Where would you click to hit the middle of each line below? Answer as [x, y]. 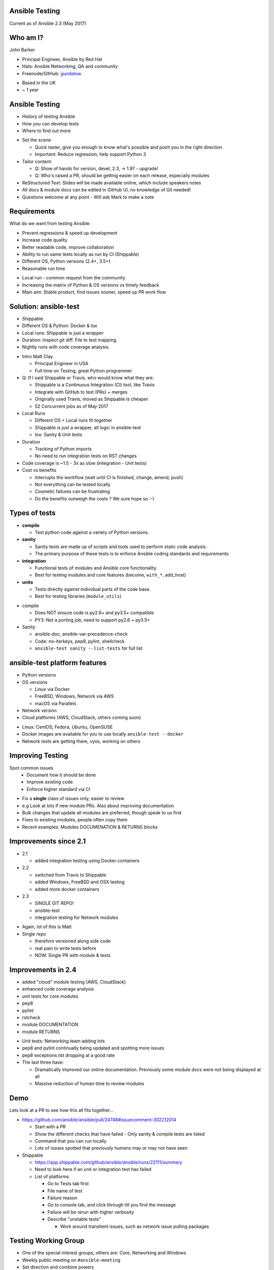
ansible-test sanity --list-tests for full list [89, 648]
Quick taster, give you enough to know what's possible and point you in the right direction [129, 147]
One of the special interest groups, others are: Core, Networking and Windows [104, 1253]
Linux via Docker [52, 689]
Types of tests [32, 513]
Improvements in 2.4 [43, 970]
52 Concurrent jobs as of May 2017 [72, 406]
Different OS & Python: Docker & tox [60, 326]
